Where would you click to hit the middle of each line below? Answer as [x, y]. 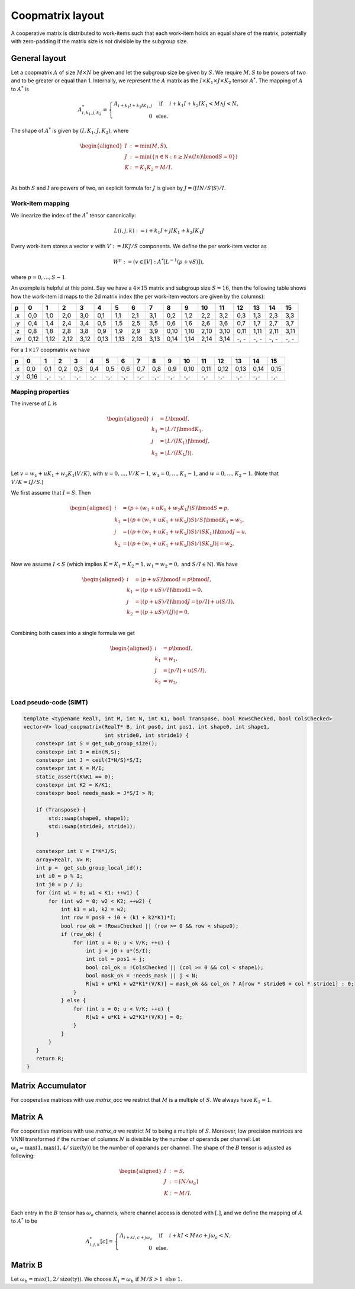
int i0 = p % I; [59, 876]
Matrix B [27, 1265]
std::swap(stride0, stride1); [92, 827]
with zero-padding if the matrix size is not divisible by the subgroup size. [100, 41]
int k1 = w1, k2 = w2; [93, 909]
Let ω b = [22, 1280]
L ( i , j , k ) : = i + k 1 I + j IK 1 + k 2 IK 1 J [159, 231]
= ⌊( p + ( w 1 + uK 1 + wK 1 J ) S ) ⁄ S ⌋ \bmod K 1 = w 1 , [183, 520]
